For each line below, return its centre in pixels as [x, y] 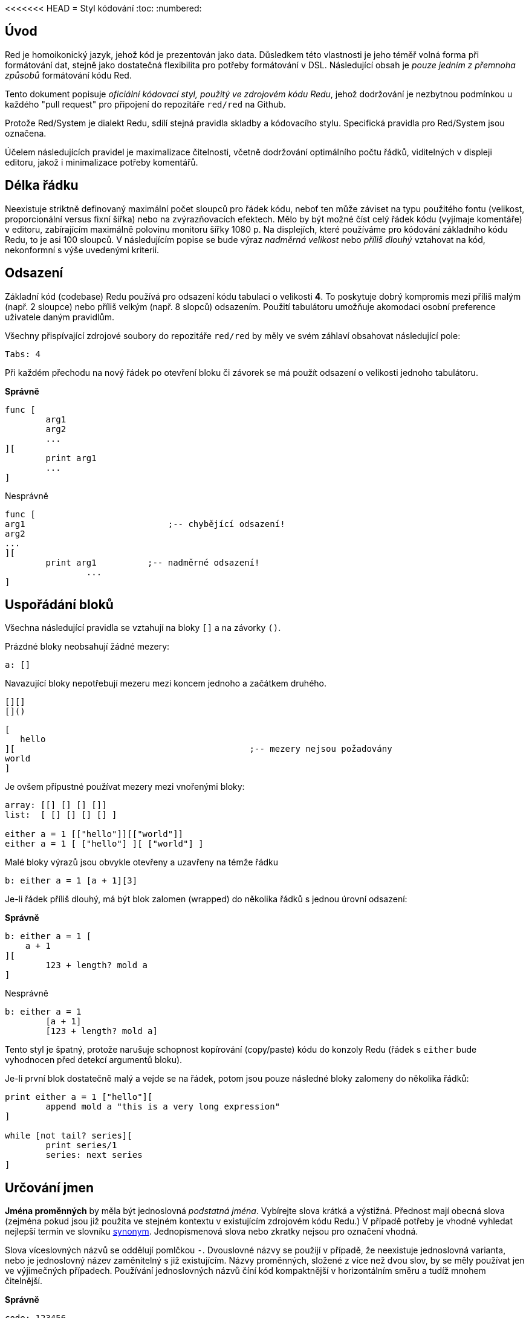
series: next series [94, 1155]
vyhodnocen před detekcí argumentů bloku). [94, 1060]
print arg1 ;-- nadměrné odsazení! [153, 562]
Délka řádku [42, 186]
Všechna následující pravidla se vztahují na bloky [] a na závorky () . [143, 628]
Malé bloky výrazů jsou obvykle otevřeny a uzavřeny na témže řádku [142, 862]
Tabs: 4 [23, 354]
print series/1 [81, 1145]
